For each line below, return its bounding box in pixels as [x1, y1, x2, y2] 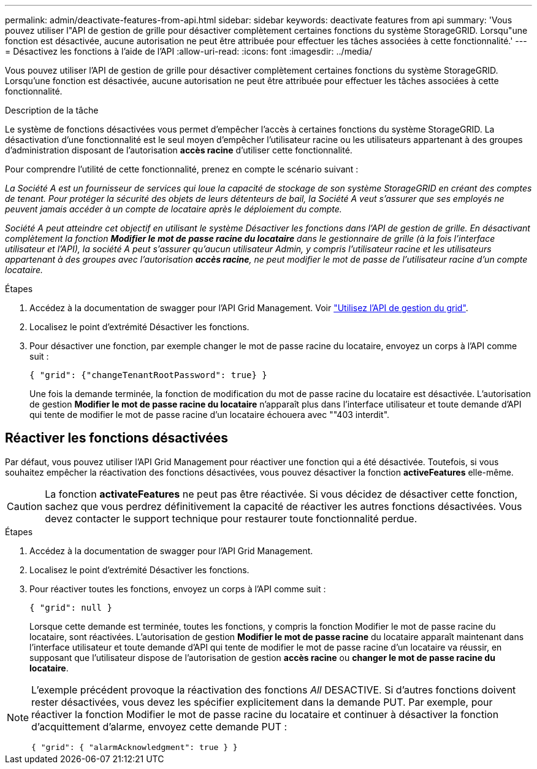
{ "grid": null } [29, 602, 112, 612]
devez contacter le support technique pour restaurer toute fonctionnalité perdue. [45, 512, 417, 525]
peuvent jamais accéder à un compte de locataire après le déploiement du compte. [5, 204, 342, 214]
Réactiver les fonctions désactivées [5, 430, 229, 446]
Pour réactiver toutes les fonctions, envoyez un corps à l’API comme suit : [29, 583, 326, 594]
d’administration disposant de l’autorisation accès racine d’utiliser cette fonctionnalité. [5, 145, 352, 155]
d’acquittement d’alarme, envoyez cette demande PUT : [31, 720, 288, 733]
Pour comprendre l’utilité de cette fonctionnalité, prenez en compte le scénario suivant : [5, 164, 359, 174]
